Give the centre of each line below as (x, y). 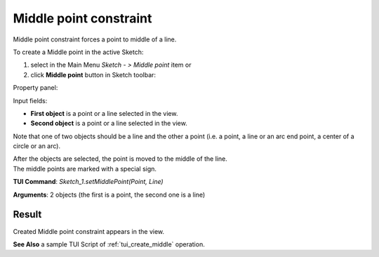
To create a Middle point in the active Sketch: (78, 52)
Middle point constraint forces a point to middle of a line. (95, 39)
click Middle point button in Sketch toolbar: (93, 74)
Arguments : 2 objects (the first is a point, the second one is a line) (109, 195)
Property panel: (35, 88)
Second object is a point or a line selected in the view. (109, 124)
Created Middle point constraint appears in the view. (89, 231)
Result (27, 215)
